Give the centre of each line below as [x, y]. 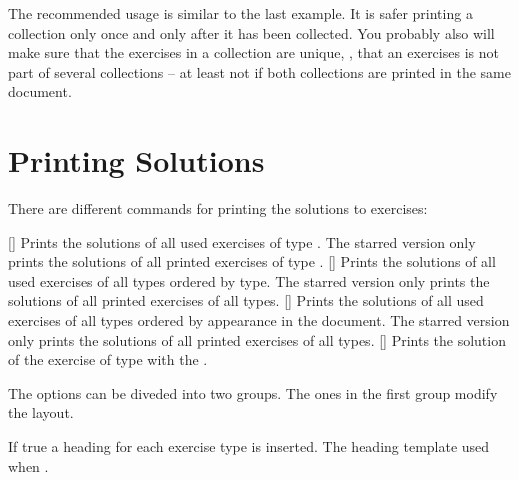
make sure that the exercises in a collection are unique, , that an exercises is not [253, 52]
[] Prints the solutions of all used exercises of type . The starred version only [242, 241]
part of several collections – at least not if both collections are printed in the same [259, 71]
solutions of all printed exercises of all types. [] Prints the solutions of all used [246, 300]
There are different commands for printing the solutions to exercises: [218, 208]
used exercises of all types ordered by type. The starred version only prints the [249, 280]
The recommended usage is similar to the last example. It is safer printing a [240, 13]
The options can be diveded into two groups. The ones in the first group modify [253, 392]
